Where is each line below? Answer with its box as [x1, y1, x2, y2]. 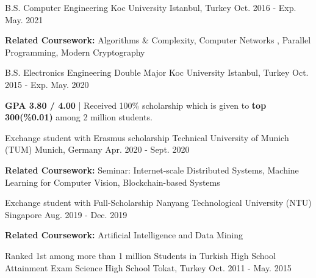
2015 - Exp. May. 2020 [5, 78, 89, 90]
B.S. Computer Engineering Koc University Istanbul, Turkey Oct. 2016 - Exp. [5, 1, 296, 13]
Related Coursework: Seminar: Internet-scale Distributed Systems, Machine [5, 163, 299, 176]
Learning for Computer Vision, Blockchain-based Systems [5, 175, 220, 188]
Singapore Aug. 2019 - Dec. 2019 [5, 208, 127, 221]
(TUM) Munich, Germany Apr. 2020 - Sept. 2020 [5, 143, 190, 156]
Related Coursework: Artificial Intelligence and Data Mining [5, 229, 243, 241]
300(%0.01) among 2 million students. [5, 111, 153, 123]
